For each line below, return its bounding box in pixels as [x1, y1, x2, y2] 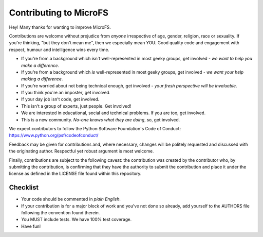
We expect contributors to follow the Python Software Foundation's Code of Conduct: [9, 126, 181, 132]
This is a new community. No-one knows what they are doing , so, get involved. [21, 117, 180, 122]
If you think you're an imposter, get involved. [21, 90, 111, 96]
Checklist [9, 184, 39, 192]
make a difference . [21, 62, 59, 68]
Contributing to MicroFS [9, 7, 109, 18]
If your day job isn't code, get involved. [21, 96, 100, 102]
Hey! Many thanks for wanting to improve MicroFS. [9, 24, 111, 30]
